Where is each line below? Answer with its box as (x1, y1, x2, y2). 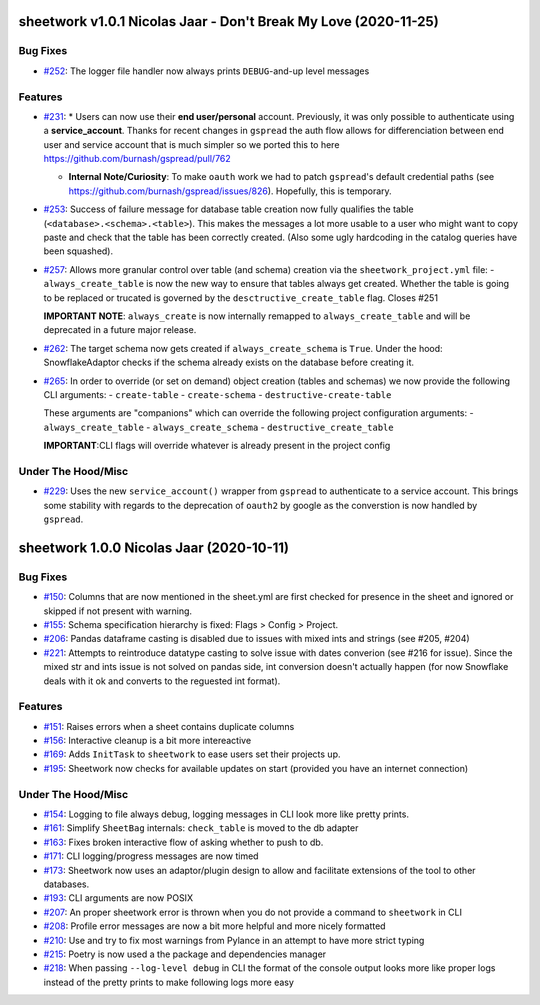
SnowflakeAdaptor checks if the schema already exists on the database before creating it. (43, 356, 415, 369)
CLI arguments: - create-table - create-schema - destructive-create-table (43, 388, 392, 400)
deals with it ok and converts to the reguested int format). (43, 675, 281, 687)
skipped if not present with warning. (43, 605, 193, 617)
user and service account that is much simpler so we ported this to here (43, 138, 340, 150)
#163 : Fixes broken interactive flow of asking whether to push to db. (43, 836, 324, 848)
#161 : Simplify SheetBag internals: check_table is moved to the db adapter (43, 822, 359, 834)
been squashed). (43, 245, 114, 257)
